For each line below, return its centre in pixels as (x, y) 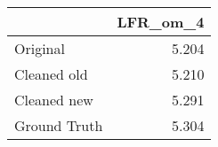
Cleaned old (51, 74)
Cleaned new (54, 100)
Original (40, 48)
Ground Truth (59, 125)
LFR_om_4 (161, 22)
